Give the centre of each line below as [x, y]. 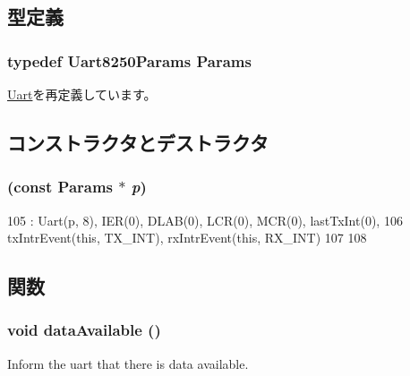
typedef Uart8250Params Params [129, 60]
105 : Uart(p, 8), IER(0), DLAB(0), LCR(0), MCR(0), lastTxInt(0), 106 [205, 220]
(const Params [60, 187]
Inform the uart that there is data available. [128, 363]
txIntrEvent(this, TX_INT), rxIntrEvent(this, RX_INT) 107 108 [187, 238]
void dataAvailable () [84, 330]
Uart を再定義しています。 [82, 94]
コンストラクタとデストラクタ [138, 142]
